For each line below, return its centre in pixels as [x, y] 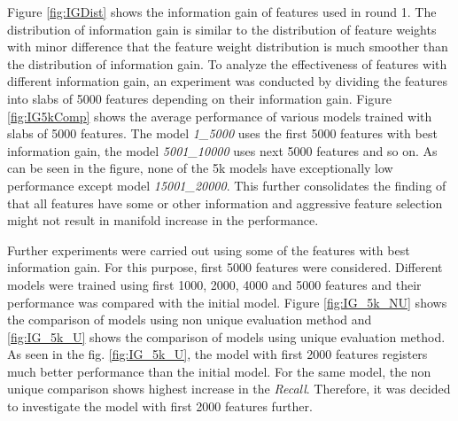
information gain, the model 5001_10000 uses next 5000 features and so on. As [222, 150]
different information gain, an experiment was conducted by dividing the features [227, 81]
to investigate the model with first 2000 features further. [160, 406]
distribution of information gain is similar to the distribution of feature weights [222, 29]
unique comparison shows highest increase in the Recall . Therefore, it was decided [229, 389]
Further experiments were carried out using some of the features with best [209, 249]
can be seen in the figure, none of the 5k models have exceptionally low [200, 168]
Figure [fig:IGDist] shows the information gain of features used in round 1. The [222, 12]
